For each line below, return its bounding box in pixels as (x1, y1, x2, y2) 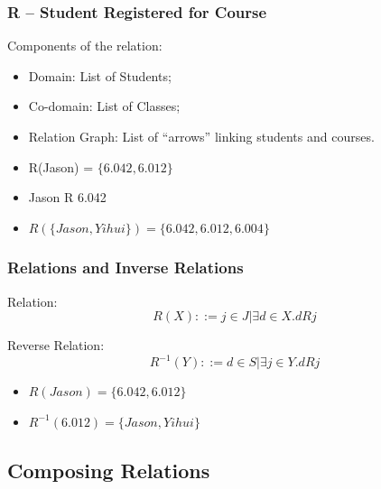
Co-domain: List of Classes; (28, 97, 181, 115)
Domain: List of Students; (28, 66, 172, 85)
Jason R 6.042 (28, 188, 107, 207)
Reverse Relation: (7, 336, 105, 355)
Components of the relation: (7, 36, 163, 55)
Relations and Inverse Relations (7, 256, 244, 279)
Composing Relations (7, 456, 210, 484)
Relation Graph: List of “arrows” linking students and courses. (28, 127, 375, 145)
